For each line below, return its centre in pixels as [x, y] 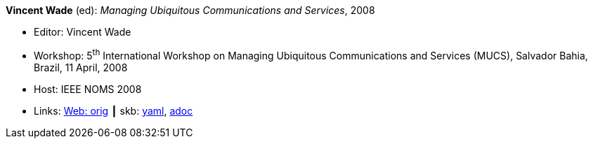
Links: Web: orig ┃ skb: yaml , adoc [113, 110]
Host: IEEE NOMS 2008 [88, 89]
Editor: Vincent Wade [83, 32]
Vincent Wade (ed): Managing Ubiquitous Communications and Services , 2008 [190, 10]
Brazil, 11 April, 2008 [81, 67]
